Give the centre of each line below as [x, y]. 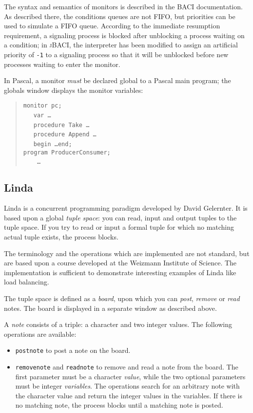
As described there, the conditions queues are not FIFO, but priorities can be [120, 16]
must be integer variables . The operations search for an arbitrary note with [127, 386]
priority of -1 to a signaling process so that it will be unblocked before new [116, 54]
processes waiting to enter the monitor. [62, 64]
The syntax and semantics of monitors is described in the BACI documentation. [123, 6]
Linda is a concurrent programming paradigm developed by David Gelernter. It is [126, 208]
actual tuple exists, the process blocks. [61, 236]
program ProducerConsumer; [67, 152]
